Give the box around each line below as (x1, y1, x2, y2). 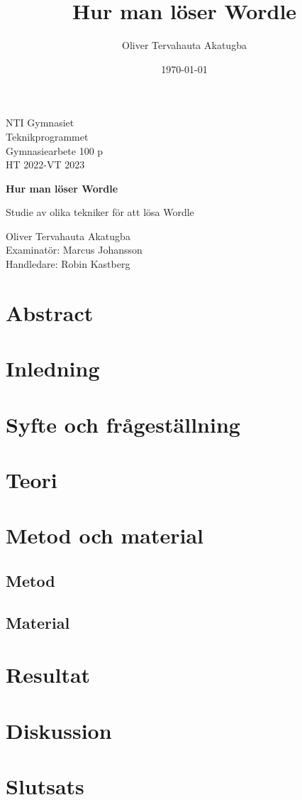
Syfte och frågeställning (6, 409, 240, 438)
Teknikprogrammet (6, 129, 89, 144)
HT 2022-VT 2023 (6, 157, 85, 172)
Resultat (6, 660, 91, 689)
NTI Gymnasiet (6, 115, 74, 130)
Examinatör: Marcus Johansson (6, 242, 142, 257)
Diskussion (6, 715, 112, 745)
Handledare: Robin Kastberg (6, 256, 130, 271)
